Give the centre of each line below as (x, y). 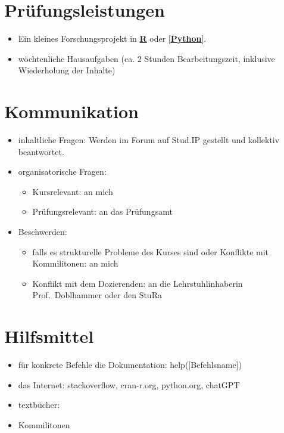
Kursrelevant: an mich (73, 191)
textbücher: (39, 405)
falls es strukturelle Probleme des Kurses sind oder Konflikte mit (151, 251)
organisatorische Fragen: (62, 171)
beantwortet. (41, 151)
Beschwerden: (43, 231)
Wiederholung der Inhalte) (67, 70)
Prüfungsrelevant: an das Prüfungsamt (102, 211)
